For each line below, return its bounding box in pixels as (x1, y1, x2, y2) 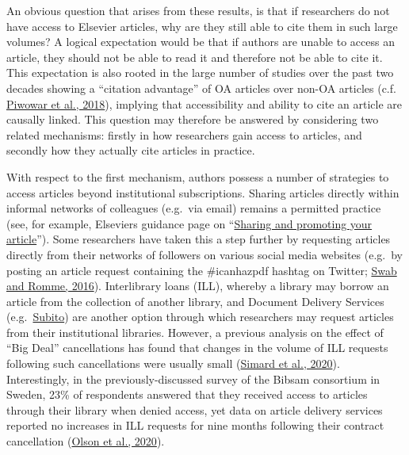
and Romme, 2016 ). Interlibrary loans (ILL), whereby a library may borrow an (6, 277, 389, 294)
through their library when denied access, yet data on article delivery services (6, 401, 383, 418)
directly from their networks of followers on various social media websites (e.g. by (6, 246, 403, 262)
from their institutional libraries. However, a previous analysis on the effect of (6, 323, 384, 340)
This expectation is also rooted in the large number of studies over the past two (6, 64, 394, 81)
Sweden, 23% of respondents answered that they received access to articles (6, 386, 368, 403)
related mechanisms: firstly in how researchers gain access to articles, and (6, 126, 362, 143)
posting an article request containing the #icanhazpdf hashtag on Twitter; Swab (6, 262, 397, 278)
